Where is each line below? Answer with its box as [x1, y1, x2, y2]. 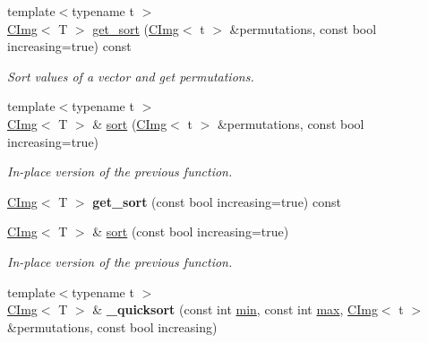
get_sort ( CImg [92, 19, 179, 38]
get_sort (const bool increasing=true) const [92, 192, 341, 210]
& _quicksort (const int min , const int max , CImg [92, 300, 378, 319]
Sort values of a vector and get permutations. [7, 66, 254, 85]
